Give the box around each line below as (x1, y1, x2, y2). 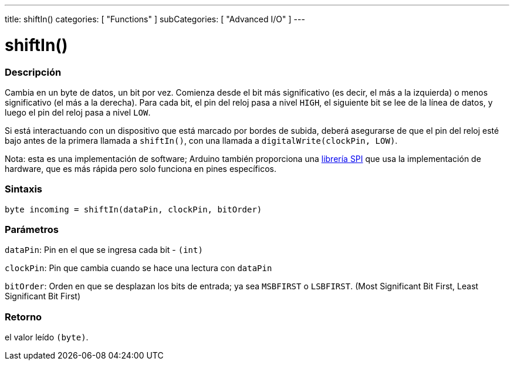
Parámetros (5, 224, 59, 235)
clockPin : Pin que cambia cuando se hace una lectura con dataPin (5, 263, 272, 273)
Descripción (5, 66, 62, 78)
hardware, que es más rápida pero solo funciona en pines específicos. (5, 163, 276, 174)
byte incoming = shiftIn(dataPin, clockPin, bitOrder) (5, 204, 262, 214)
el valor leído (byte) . (5, 332, 89, 343)
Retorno (5, 310, 42, 323)
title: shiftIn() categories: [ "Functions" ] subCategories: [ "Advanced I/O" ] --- (5, 14, 305, 24)
